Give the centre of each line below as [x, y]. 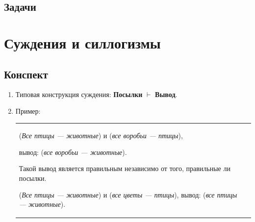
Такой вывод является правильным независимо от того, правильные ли [125, 168]
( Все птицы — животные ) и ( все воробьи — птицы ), [101, 136]
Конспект [26, 74]
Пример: [28, 111]
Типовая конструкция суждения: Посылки [79, 94]
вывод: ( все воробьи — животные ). [73, 152]
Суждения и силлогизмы [82, 42]
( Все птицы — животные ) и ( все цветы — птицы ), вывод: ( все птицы [128, 194]
